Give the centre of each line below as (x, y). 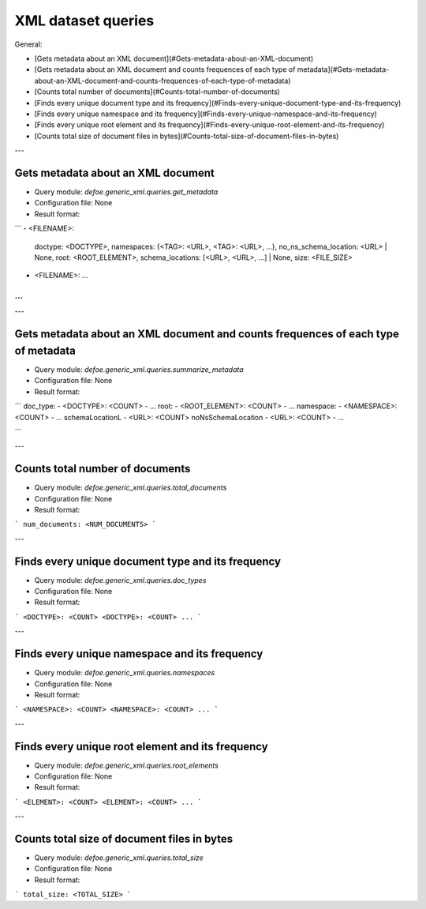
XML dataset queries (84, 21)
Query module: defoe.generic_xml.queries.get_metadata (126, 192)
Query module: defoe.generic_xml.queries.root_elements (126, 765)
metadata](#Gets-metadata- (343, 69)
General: (28, 44)
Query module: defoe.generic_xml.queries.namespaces (125, 673)
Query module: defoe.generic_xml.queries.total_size (119, 858)
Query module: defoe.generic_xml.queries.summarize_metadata (139, 369)
